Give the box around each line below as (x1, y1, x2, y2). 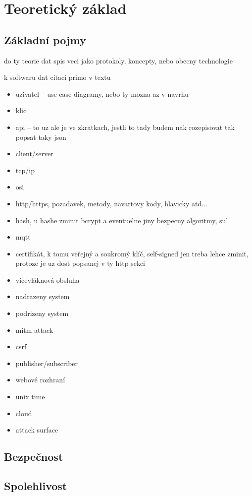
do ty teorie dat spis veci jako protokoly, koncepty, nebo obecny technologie (4, 55, 233, 65)
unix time (15, 391, 45, 402)
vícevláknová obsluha (15, 274, 80, 285)
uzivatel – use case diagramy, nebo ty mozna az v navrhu (15, 88, 189, 99)
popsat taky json (15, 131, 66, 142)
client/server (15, 148, 53, 159)
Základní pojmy (4, 32, 86, 47)
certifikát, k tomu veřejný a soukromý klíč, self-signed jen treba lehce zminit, (15, 248, 249, 258)
